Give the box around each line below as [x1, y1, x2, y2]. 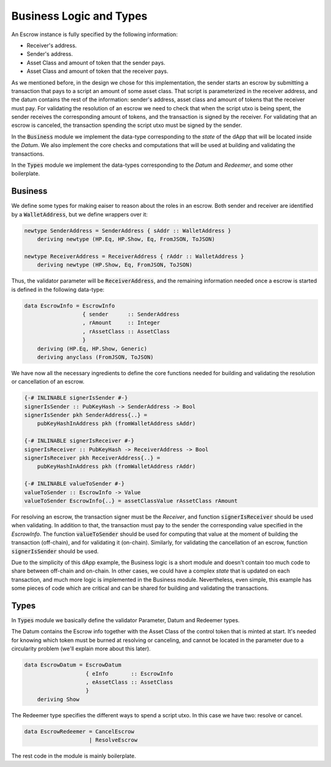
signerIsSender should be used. [11, 548, 99, 555]
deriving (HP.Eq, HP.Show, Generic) [37, 345, 147, 352]
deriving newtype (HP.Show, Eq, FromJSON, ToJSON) [37, 261, 192, 269]
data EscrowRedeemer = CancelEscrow [24, 728, 135, 735]
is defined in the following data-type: [11, 286, 105, 293]
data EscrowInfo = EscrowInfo [24, 302, 115, 309]
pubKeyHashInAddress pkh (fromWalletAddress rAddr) [37, 463, 196, 470]
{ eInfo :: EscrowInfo [85, 670, 173, 677]
